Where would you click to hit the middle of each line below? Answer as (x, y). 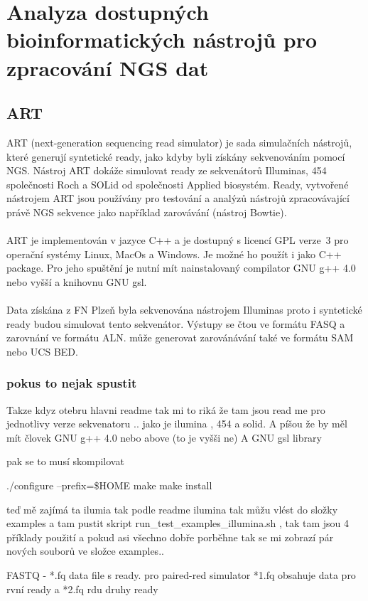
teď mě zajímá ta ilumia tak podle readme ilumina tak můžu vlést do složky (172, 509)
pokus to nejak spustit (72, 383)
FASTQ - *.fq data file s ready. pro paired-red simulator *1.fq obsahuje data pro (181, 575)
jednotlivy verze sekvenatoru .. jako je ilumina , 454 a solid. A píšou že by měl (177, 424)
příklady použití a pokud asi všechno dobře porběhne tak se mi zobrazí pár (170, 537)
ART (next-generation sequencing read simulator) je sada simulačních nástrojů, (179, 142)
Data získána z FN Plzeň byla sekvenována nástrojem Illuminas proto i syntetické (184, 310)
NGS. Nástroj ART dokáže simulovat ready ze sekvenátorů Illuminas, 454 (167, 170)
